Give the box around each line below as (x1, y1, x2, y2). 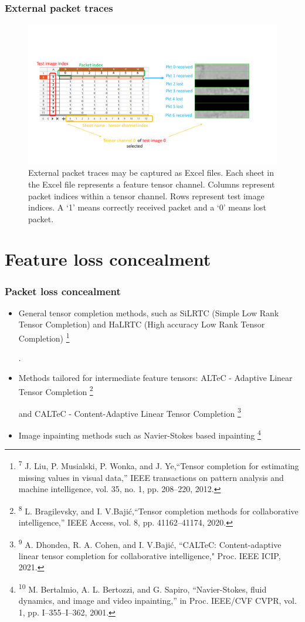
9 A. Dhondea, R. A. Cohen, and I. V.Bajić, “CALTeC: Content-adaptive (18, 536, 282, 550)
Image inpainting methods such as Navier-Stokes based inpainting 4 (18, 427, 261, 441)
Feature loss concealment (5, 247, 211, 271)
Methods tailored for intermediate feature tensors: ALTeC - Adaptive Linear (18, 371, 293, 383)
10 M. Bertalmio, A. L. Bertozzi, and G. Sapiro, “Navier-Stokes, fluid (18, 581, 267, 595)
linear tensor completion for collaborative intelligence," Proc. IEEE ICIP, (18, 549, 281, 561)
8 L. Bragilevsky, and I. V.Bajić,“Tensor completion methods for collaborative (18, 503, 299, 517)
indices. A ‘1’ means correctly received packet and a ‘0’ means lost (28, 201, 266, 213)
